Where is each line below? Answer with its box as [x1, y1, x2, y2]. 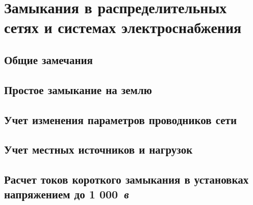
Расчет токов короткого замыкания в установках [4, 171, 249, 187]
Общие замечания [4, 51, 93, 67]
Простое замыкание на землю [4, 81, 152, 97]
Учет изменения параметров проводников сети [4, 111, 237, 127]
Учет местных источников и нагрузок [4, 141, 193, 157]
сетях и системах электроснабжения [4, 17, 242, 38]
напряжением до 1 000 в [4, 186, 129, 202]
